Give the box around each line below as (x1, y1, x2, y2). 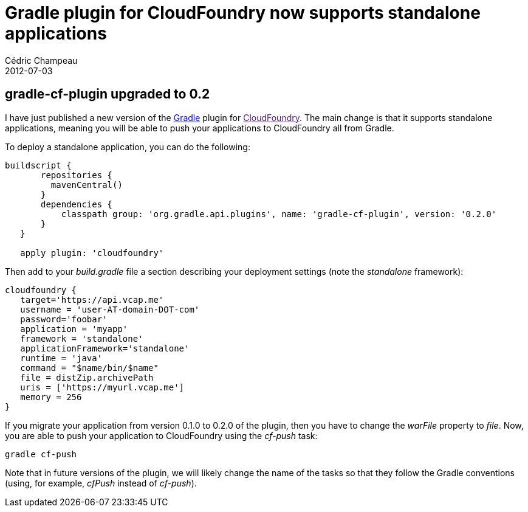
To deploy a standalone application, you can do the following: (5, 141, 250, 152)
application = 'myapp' (20, 323, 128, 334)
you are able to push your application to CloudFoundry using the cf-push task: (5, 430, 318, 441)
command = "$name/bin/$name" (20, 362, 159, 373)
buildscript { (5, 160, 72, 170)
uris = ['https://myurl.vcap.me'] (20, 382, 185, 392)
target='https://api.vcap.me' (20, 294, 164, 305)
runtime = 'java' (20, 353, 103, 363)
